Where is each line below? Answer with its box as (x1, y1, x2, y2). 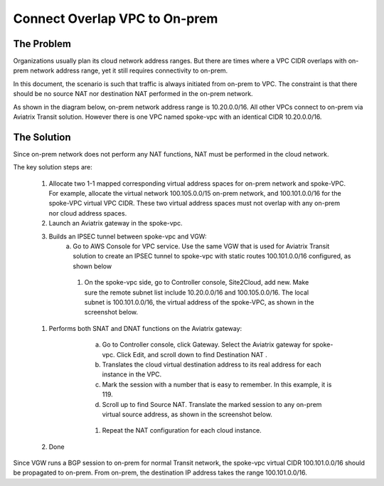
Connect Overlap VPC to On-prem (13, 11, 218, 26)
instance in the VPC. (102, 370, 162, 379)
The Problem (13, 38, 71, 50)
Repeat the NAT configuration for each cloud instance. (102, 426, 262, 435)
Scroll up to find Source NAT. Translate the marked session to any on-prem (102, 400, 322, 408)
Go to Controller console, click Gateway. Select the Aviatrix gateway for (102, 340, 311, 349)
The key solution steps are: (13, 163, 92, 171)
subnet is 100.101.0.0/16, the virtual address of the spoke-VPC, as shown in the (84, 298, 314, 306)
